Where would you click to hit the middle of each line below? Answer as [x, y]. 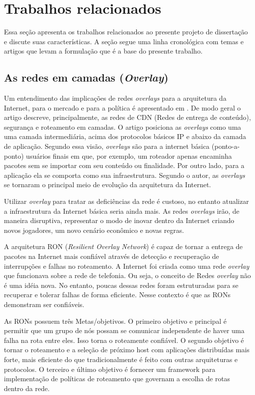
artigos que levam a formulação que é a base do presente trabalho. [103, 51]
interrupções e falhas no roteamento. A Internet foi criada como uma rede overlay [127, 266]
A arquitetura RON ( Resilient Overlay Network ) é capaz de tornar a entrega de [123, 246]
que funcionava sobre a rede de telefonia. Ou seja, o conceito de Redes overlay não [127, 275]
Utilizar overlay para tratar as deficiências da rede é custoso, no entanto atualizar [127, 201]
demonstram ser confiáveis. [44, 304]
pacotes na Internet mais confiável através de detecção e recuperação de [112, 256]
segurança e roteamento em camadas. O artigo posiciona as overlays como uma [123, 127]
